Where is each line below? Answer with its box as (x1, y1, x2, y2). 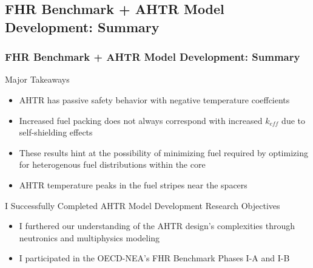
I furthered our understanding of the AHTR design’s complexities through (19, 219, 295, 232)
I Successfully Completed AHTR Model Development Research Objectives (5, 199, 280, 211)
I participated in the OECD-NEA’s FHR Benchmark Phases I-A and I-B (19, 252, 290, 264)
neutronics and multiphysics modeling (19, 231, 160, 244)
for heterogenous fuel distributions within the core (19, 158, 206, 171)
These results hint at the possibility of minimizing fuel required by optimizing (19, 146, 308, 159)
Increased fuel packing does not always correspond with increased (19, 114, 263, 126)
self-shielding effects (19, 126, 93, 139)
